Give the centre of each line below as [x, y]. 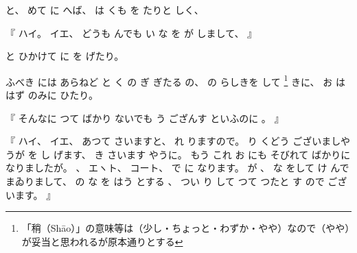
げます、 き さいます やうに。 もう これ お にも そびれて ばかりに [202, 154]
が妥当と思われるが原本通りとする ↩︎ [102, 241]
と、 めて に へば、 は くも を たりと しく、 [105, 10]
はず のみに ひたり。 [52, 95]
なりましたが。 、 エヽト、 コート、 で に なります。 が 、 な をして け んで [177, 168]
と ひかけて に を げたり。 [65, 56]
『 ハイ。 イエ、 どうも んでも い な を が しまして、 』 [131, 33]
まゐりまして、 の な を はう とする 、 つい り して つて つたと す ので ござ [176, 181]
